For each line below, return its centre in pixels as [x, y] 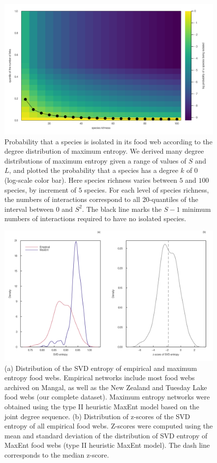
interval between [29, 209]
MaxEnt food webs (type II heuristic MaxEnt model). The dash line [107, 445]
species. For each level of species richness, [147, 189]
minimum [197, 209]
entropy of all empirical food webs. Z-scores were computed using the [109, 426]
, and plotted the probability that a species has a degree [94, 170]
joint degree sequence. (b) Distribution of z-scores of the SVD [97, 416]
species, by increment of [41, 189]
